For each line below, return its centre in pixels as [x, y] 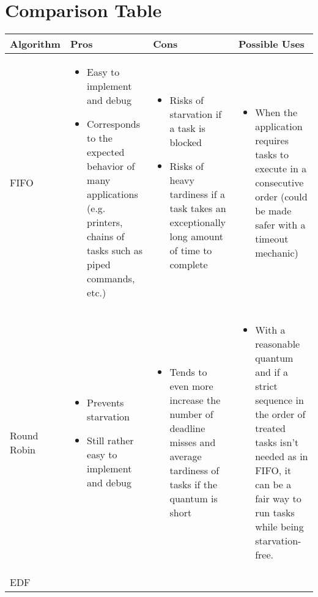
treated [270, 428]
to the [100, 138]
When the [276, 112]
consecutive [279, 182]
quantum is [194, 499]
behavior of [111, 166]
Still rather [110, 440]
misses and [193, 442]
